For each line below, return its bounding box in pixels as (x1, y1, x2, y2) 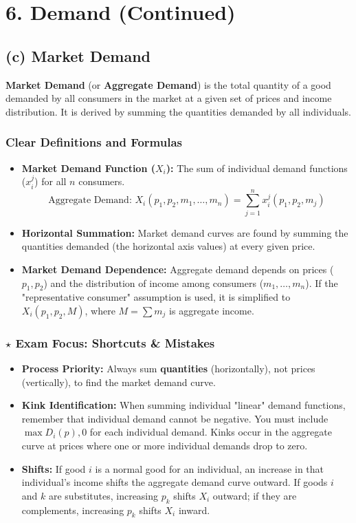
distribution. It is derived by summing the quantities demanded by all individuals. (5, 104, 351, 118)
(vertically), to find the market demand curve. (21, 374, 216, 389)
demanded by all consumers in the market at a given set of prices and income (5, 91, 332, 105)
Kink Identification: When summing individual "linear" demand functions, (21, 398, 346, 412)
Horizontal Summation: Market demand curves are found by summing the (21, 225, 348, 239)
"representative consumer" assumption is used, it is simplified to (21, 290, 291, 304)
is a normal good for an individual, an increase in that (95, 461, 324, 476)
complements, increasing (21, 502, 124, 517)
